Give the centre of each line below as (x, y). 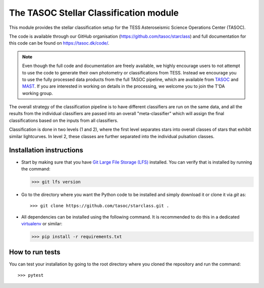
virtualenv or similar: (42, 224)
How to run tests (35, 252)
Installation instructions (46, 150)
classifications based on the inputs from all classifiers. (64, 120)
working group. (38, 93)
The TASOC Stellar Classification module (94, 13)
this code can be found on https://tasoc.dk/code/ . (59, 43)
